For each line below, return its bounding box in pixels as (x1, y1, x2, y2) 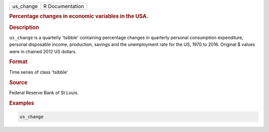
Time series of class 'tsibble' (9, 69, 68, 75)
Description (9, 24, 39, 31)
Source (9, 79, 28, 86)
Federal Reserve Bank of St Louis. (9, 90, 79, 96)
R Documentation (43, 3, 84, 9)
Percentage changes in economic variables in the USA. (9, 13, 149, 20)
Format (9, 58, 27, 65)
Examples (9, 100, 34, 107)
